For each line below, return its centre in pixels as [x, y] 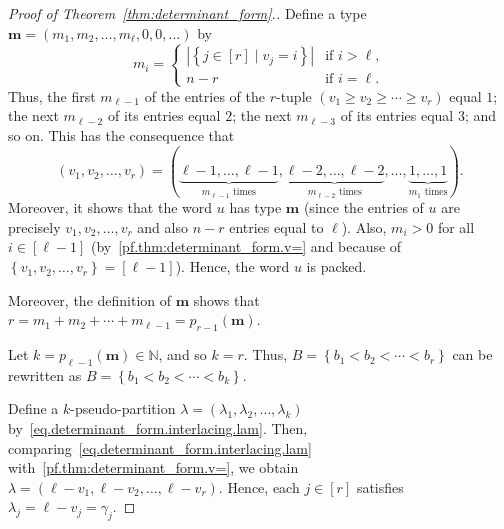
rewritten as [45, 374]
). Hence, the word [232, 266]
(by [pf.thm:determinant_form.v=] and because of [246, 246]
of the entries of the [204, 95]
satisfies [380, 486]
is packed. [336, 266]
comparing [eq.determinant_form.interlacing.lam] [160, 447]
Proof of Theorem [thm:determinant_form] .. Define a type [187, 13]
